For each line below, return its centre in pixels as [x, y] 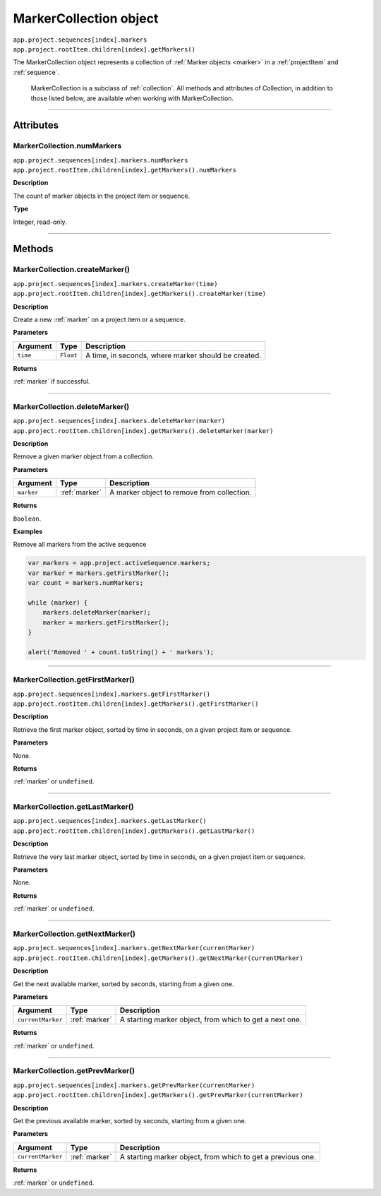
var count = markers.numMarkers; [86, 583]
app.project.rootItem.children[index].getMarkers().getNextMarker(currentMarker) [158, 958]
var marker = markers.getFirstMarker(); [98, 573]
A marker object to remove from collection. [181, 492]
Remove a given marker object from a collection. [84, 456]
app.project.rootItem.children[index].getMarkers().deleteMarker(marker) [144, 431]
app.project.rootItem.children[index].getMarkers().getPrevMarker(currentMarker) [158, 1095]
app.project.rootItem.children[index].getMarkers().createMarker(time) [140, 294]
